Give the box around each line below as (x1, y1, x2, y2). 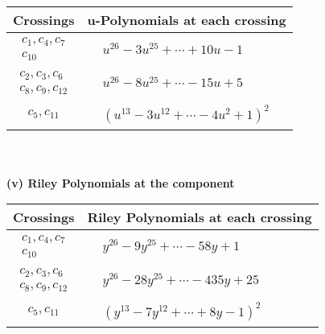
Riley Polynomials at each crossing (87, 208, 312, 227)
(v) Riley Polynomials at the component (6, 174, 235, 191)
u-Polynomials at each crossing (87, 10, 286, 29)
